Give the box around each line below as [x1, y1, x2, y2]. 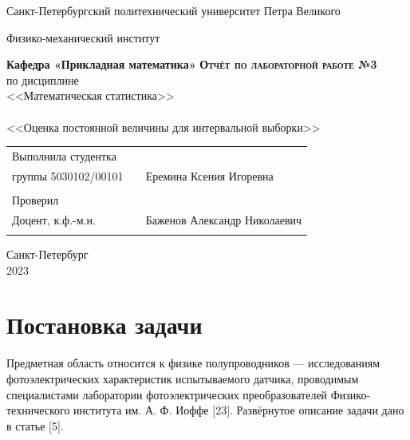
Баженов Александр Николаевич [145, 211, 302, 228]
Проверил [12, 191, 59, 208]
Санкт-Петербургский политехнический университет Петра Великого [6, 2, 341, 18]
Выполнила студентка [12, 147, 116, 164]
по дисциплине [6, 71, 79, 88]
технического [6, 402, 70, 418]
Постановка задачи [6, 308, 203, 341]
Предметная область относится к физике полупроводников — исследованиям [6, 355, 380, 371]
